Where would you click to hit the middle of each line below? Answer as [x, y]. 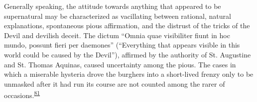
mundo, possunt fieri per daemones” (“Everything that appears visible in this [122, 45]
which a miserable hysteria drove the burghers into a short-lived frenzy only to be [129, 74]
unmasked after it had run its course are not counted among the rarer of [115, 83]
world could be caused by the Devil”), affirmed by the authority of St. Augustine [128, 54]
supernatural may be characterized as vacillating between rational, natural [118, 16]
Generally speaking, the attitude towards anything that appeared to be [113, 6]
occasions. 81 [22, 94]
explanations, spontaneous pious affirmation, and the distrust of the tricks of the [127, 25]
